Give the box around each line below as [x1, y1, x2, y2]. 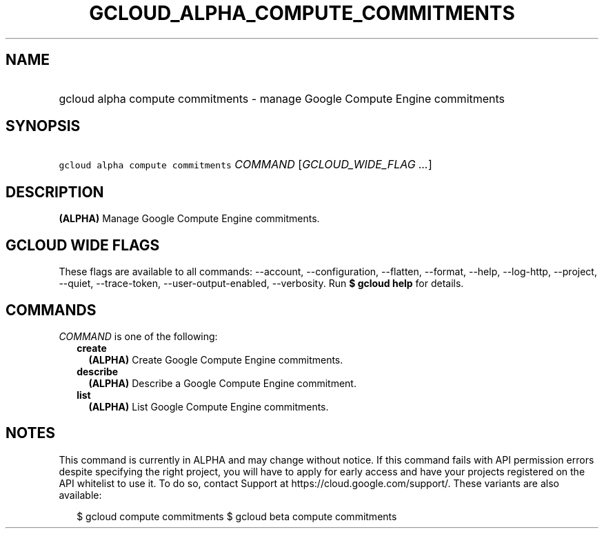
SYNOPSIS [6, 117, 81, 135]
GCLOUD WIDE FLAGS [6, 236, 160, 254]
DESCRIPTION [6, 183, 104, 201]
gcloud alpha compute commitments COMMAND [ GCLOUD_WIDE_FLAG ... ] [59, 157, 432, 172]
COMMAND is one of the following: [59, 330, 218, 342]
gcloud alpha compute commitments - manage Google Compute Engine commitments [59, 91, 505, 106]
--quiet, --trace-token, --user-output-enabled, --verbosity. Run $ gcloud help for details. [59, 277, 464, 290]
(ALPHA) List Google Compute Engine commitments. [88, 400, 329, 413]
